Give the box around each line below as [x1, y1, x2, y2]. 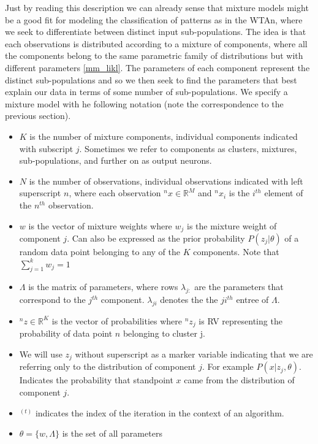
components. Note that [193, 245, 279, 258]
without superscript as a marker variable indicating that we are [75, 347, 313, 360]
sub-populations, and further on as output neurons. [19, 154, 212, 167]
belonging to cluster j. [123, 327, 205, 340]
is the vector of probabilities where [51, 314, 183, 327]
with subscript [19, 142, 74, 155]
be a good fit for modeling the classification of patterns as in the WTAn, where [5, 13, 303, 26]
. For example [202, 360, 254, 373]
